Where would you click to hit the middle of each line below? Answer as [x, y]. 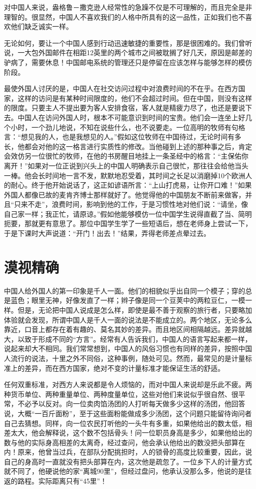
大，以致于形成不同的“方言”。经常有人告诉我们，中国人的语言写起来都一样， [128, 339]
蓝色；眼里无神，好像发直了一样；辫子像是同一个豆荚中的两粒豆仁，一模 [128, 300]
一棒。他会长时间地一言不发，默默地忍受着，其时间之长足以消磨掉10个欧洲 [125, 175]
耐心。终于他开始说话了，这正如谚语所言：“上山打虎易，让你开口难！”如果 [131, 185]
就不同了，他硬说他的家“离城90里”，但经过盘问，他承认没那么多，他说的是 [125, 471]
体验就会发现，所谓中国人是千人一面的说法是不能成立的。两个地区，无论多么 [128, 319]
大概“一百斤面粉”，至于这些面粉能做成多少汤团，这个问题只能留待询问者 [135, 413]
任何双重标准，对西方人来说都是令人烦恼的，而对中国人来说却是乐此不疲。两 [128, 384]
